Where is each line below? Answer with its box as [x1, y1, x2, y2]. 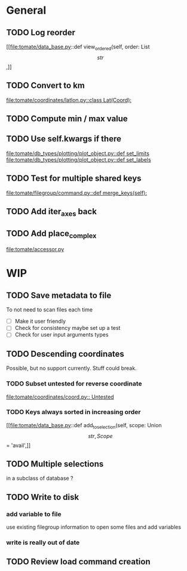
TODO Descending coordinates [6, 348, 124, 359]
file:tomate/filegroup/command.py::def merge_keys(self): [6, 189, 148, 196]
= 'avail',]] [6, 442, 31, 449]
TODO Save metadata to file [6, 290, 112, 300]
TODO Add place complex [6, 228, 97, 240]
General [6, 4, 47, 17]
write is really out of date [6, 538, 80, 547]
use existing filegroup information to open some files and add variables [6, 523, 181, 531]
